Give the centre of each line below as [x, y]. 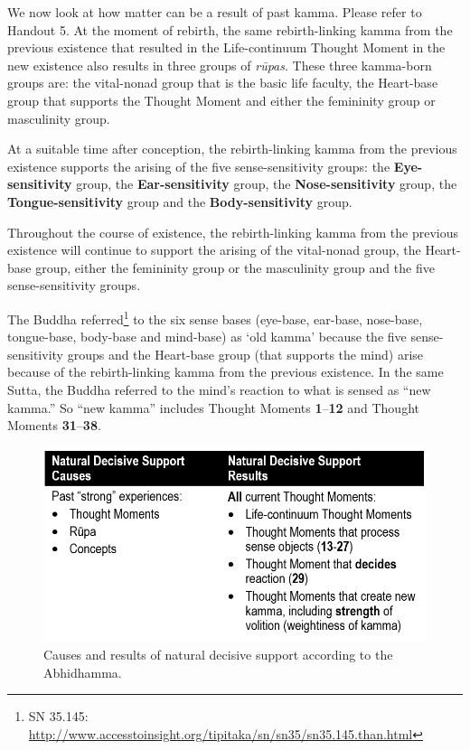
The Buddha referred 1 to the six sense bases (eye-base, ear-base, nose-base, [215, 317]
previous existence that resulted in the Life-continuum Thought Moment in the [226, 47]
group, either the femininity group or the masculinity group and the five [235, 267]
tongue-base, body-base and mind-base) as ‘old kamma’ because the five [207, 337]
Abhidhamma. [83, 672]
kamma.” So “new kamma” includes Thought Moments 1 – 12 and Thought [213, 407]
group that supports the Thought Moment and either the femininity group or [221, 100]
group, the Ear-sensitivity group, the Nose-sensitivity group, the [267, 184]
